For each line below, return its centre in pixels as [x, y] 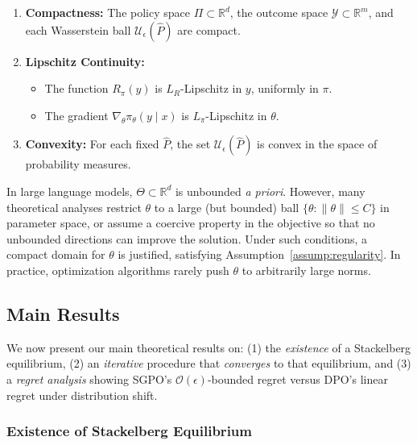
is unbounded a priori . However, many [270, 191]
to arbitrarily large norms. [306, 270]
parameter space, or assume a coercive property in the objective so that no [191, 223]
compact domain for [56, 254]
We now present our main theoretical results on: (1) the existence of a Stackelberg [209, 347]
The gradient [76, 115]
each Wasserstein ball [78, 29]
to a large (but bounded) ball [227, 207]
